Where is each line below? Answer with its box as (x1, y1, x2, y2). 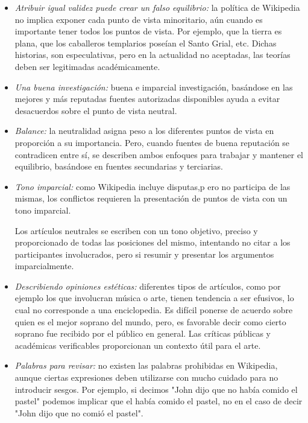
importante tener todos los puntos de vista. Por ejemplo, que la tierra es (14, 25, 282, 37)
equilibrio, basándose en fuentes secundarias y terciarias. (14, 160, 223, 173)
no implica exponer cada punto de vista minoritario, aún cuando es (14, 13, 263, 25)
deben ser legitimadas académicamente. (14, 60, 160, 72)
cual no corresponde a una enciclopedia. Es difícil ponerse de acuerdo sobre (14, 304, 293, 316)
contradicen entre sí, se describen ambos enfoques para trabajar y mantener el (14, 148, 303, 161)
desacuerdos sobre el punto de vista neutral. (14, 104, 177, 116)
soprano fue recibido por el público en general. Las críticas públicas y (14, 327, 271, 340)
